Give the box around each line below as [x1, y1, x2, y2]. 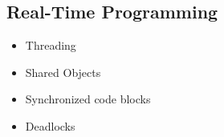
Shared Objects [25, 63, 101, 80]
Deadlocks [25, 117, 75, 134]
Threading [25, 37, 76, 54]
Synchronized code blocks [25, 91, 151, 107]
